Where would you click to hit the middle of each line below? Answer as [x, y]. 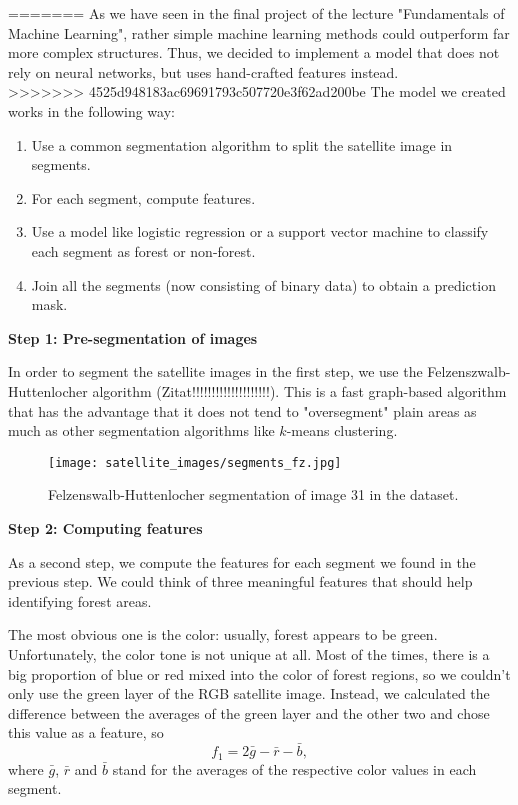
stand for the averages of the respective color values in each [294, 768]
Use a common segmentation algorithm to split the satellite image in [242, 144]
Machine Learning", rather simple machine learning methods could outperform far [259, 32]
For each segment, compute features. [143, 197]
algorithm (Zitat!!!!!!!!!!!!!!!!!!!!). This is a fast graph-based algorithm [299, 390]
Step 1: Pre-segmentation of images [133, 337]
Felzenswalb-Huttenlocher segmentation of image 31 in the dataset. [253, 494]
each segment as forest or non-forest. [143, 250]
